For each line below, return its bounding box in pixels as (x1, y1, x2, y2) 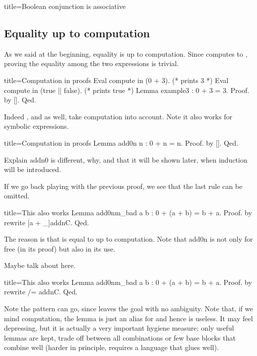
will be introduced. (4, 164, 61, 175)
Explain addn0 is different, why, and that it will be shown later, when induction (4, 154, 248, 165)
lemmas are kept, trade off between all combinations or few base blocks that (4, 332, 236, 343)
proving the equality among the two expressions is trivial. (4, 58, 179, 69)
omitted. (4, 190, 30, 201)
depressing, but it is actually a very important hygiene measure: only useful (4, 323, 234, 333)
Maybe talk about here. (4, 260, 76, 270)
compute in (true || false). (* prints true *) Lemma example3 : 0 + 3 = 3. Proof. (4, 85, 250, 95)
